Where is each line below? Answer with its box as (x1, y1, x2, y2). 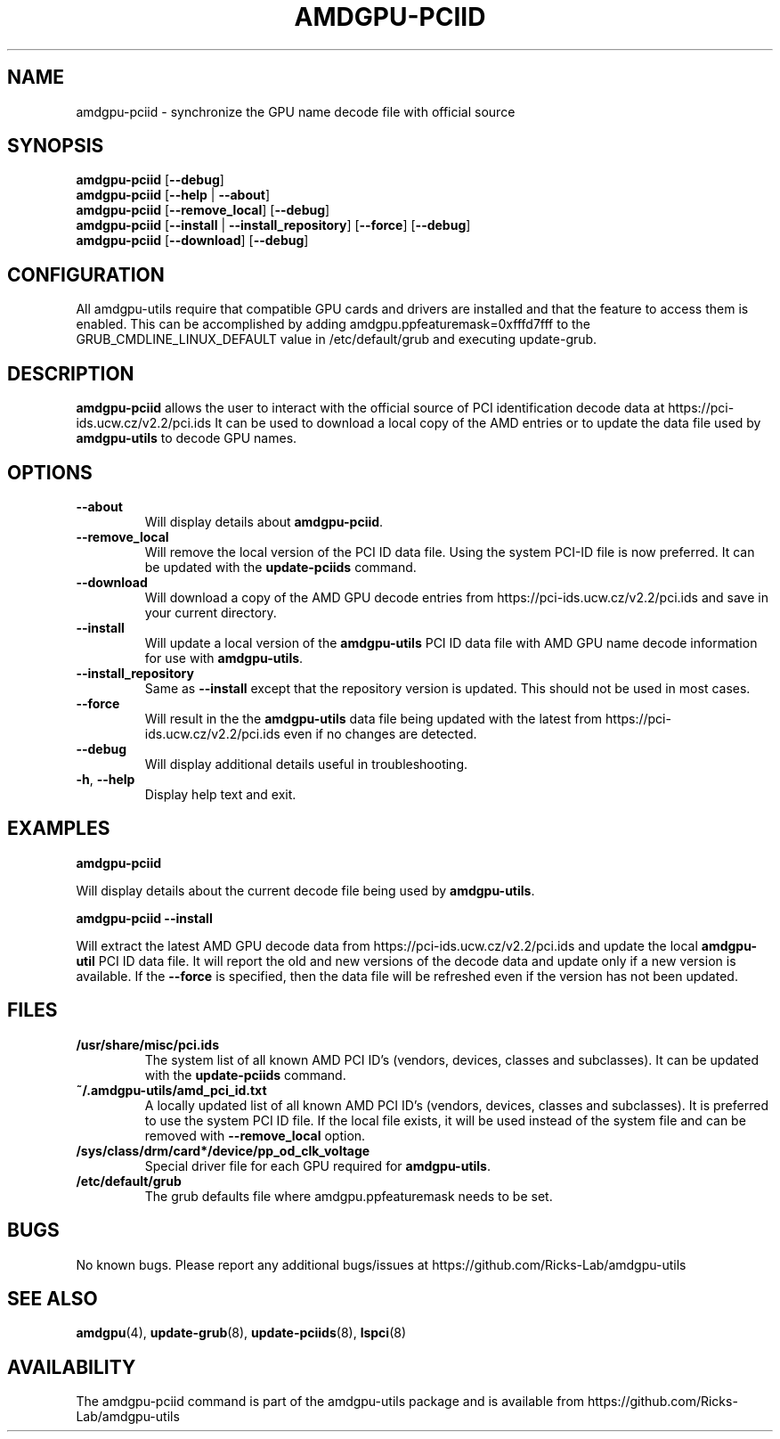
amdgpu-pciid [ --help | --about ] (76, 187, 270, 203)
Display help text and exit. (144, 786, 297, 802)
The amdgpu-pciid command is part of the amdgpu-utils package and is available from (76, 1394, 585, 1410)
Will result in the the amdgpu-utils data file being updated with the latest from (144, 710, 603, 726)
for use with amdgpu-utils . (144, 650, 304, 666)
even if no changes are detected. (283, 725, 477, 741)
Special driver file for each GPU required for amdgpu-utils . (144, 1157, 491, 1173)
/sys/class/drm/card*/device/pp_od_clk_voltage (76, 1142, 370, 1158)
